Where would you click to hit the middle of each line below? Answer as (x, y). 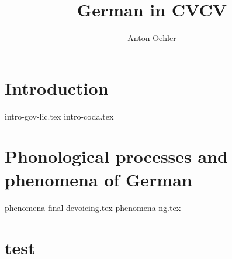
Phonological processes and (116, 156)
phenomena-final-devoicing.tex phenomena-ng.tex (93, 207)
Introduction (57, 88)
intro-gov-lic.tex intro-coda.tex (59, 116)
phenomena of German (98, 179)
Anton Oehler (152, 38)
